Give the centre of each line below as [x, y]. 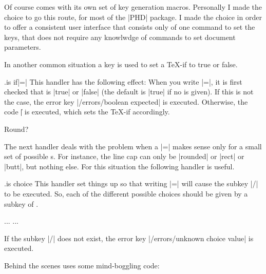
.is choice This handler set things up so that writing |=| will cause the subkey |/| [131, 183]
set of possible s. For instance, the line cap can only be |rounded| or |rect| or [124, 156]
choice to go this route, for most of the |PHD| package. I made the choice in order [133, 17]
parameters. [23, 47]
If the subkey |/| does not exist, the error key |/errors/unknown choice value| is [129, 238]
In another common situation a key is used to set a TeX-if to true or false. [121, 64]
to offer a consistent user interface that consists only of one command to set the [130, 27]
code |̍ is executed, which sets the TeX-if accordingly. [87, 112]
